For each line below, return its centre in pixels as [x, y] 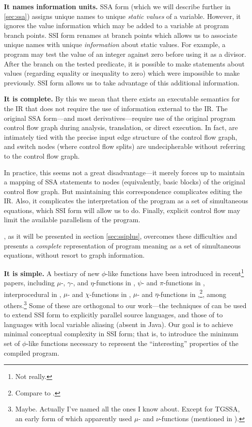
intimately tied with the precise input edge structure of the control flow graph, [121, 137]
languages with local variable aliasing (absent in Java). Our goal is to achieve [118, 324]
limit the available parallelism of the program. [72, 220]
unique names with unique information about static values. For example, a [115, 44]
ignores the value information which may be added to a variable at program [117, 25]
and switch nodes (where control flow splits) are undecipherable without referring [125, 146]
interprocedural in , [33, 294]
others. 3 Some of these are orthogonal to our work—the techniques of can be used [125, 304]
